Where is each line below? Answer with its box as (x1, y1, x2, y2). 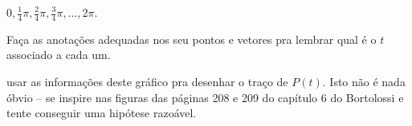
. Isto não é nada (322, 73, 406, 90)
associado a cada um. (6, 46, 111, 63)
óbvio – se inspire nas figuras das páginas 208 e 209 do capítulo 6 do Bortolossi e (6, 89, 404, 105)
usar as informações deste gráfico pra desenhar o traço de (6, 73, 288, 90)
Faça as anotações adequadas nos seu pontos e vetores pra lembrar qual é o (6, 30, 377, 47)
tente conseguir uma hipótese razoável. (6, 104, 197, 121)
